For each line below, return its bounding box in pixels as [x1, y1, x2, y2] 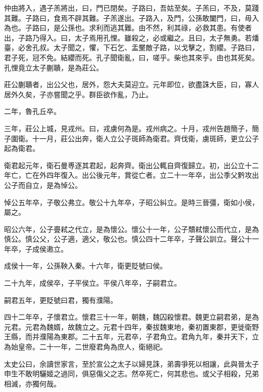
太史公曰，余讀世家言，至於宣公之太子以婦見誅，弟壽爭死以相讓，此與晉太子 [4, 358, 259, 369]
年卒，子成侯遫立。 [4, 243, 68, 254]
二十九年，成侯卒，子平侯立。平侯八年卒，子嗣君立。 [4, 278, 181, 288]
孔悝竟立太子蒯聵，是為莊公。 [4, 62, 103, 72]
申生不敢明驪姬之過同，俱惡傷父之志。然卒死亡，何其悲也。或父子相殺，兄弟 [4, 368, 259, 379]
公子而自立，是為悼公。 [4, 179, 82, 190]
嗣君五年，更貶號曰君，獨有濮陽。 [4, 294, 117, 305]
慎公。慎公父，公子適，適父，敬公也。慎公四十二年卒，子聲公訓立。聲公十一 [4, 233, 259, 244]
